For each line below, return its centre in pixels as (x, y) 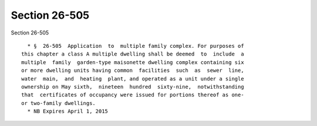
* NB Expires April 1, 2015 (68, 111)
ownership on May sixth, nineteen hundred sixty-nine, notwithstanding (133, 87)
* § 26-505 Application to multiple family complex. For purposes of (136, 46)
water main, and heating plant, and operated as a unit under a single (133, 78)
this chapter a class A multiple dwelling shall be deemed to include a (133, 54)
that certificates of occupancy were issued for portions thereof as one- (133, 95)
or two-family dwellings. (59, 103)
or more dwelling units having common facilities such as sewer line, (133, 71)
